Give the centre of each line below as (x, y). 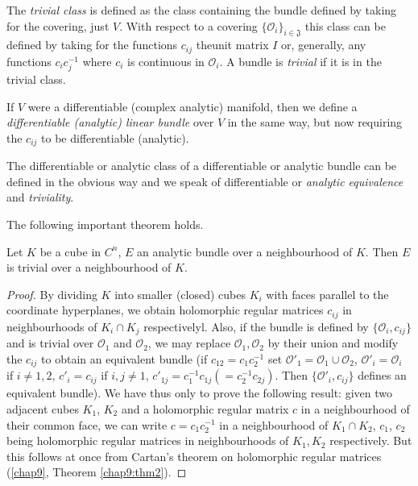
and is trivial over (50, 343)
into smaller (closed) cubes (180, 294)
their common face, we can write (87, 424)
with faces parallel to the (327, 294)
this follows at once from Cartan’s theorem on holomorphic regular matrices (194, 456)
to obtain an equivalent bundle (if (124, 358)
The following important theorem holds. (105, 224)
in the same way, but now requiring (315, 122)
